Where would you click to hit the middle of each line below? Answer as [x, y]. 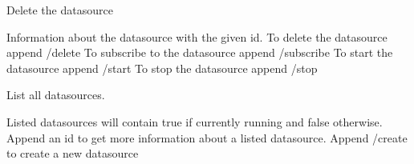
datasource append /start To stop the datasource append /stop [162, 68]
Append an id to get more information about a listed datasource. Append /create [207, 137]
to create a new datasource [73, 153]
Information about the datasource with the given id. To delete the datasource [197, 36]
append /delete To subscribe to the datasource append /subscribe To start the [200, 52]
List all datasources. [56, 95]
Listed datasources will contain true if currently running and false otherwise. [195, 121]
